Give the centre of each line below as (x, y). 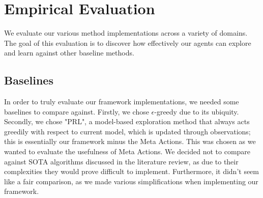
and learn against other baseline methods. (69, 53)
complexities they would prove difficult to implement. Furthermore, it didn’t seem (132, 171)
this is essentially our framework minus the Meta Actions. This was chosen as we (130, 141)
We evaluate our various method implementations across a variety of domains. (126, 33)
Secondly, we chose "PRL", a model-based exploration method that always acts (127, 121)
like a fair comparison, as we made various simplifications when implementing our (131, 181)
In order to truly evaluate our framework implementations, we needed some (122, 102)
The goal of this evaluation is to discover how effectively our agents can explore (128, 43)
